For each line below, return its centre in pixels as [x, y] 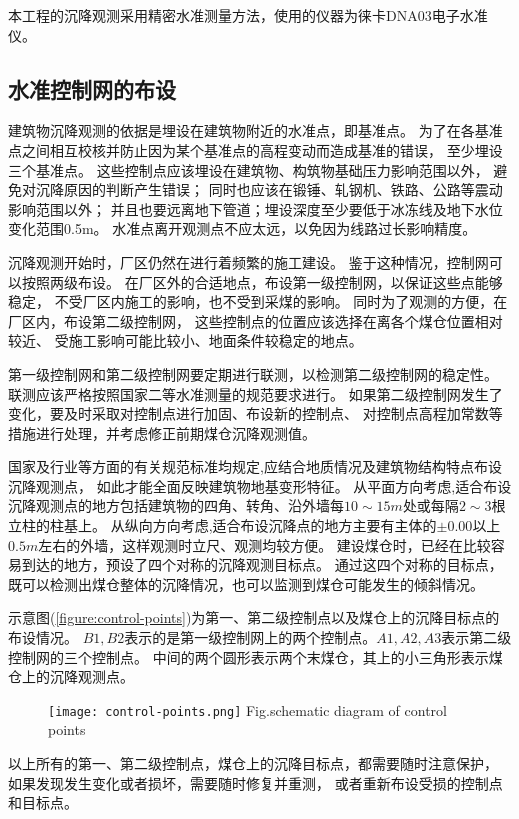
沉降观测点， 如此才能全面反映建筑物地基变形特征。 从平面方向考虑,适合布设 [260, 485]
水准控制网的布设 [92, 88]
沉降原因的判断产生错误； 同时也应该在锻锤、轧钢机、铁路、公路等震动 [269, 189]
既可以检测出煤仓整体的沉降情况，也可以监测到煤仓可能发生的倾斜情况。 [246, 583]
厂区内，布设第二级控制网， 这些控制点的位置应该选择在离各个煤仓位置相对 [255, 320]
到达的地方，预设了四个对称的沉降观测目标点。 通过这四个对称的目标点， [262, 564]
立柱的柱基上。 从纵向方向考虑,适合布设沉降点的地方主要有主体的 [222, 525]
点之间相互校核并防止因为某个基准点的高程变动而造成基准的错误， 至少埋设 [255, 149]
